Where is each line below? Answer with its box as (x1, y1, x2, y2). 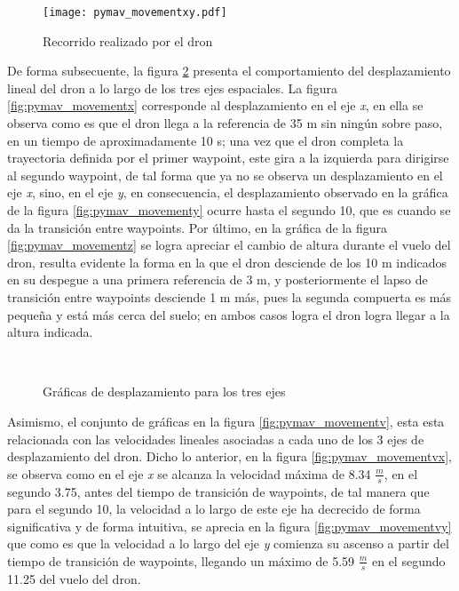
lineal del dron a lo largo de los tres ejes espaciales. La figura (7, 78, 338, 97)
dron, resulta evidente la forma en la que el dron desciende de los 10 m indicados (7, 252, 447, 271)
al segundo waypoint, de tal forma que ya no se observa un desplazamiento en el (7, 165, 443, 184)
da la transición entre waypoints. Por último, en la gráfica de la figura (7, 218, 387, 236)
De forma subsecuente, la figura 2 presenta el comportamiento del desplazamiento (7, 61, 451, 80)
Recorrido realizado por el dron (43, 31, 213, 50)
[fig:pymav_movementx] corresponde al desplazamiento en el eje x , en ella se (7, 96, 423, 115)
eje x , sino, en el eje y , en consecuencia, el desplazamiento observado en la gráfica (7, 183, 448, 202)
